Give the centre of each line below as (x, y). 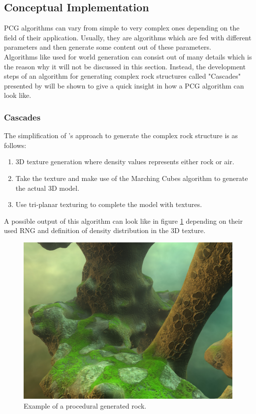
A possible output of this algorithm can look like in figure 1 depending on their (123, 221)
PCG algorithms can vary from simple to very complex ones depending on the (122, 28)
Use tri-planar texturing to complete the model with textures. (109, 204)
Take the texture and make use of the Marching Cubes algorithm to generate (132, 178)
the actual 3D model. (48, 188)
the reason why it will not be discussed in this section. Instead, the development (125, 66)
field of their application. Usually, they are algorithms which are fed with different (128, 37)
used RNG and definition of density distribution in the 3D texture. (105, 230)
